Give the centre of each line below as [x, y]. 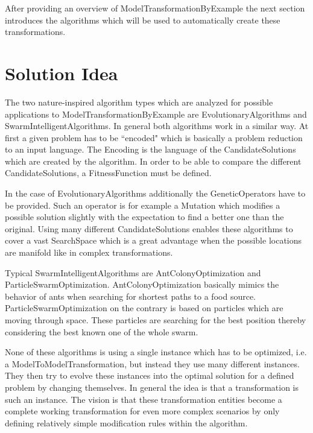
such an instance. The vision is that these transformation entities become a [144, 399]
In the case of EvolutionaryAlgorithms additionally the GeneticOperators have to [155, 193]
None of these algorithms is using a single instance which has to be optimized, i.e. [156, 352]
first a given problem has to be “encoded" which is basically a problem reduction [154, 137]
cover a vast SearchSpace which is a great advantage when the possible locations [153, 240]
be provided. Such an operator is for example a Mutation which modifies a [143, 205]
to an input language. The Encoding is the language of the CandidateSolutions [150, 149]
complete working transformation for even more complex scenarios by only [142, 411]
